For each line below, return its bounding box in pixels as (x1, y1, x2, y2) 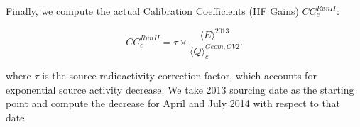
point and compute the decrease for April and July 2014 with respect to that (6, 96, 341, 111)
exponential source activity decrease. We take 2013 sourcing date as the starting (6, 82, 354, 96)
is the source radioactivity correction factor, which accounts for (42, 68, 317, 83)
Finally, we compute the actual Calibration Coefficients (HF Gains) (6, 4, 299, 18)
